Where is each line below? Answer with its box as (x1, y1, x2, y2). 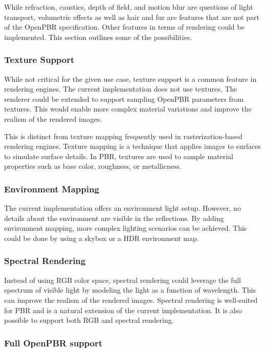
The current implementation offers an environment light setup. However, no (4, 203, 241, 213)
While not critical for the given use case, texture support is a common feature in (4, 73, 257, 84)
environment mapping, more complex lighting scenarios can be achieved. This (4, 223, 247, 233)
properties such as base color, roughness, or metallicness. (4, 161, 182, 171)
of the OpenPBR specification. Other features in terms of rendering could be (4, 21, 245, 32)
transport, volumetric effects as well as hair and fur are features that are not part (4, 11, 259, 22)
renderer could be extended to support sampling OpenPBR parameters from (4, 93, 244, 104)
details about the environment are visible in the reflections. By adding (4, 212, 224, 223)
